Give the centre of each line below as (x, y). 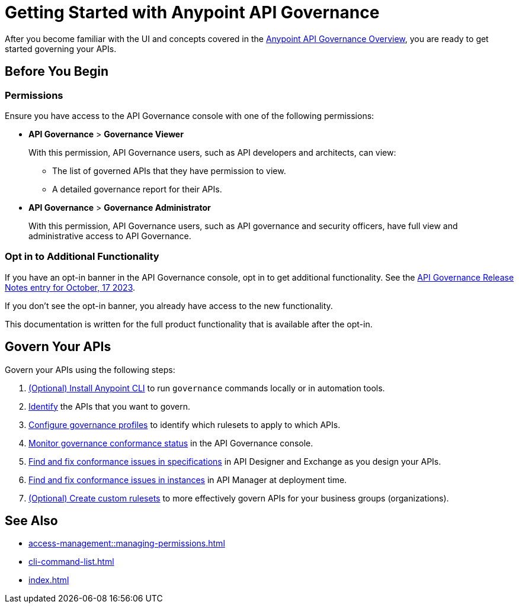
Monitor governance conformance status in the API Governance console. (171, 443)
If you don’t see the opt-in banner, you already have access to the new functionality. (169, 305)
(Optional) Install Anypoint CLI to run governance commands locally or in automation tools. (207, 388)
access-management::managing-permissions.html (127, 543)
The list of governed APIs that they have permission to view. (169, 171)
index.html (49, 580)
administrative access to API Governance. (110, 236)
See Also (31, 520)
